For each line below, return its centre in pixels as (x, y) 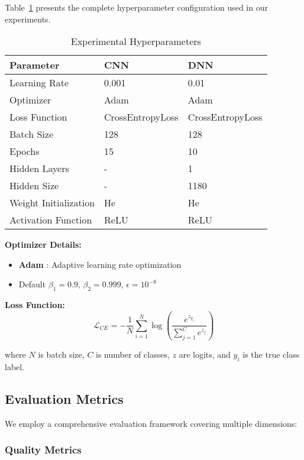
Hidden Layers (39, 169)
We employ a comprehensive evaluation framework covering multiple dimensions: (151, 423)
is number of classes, (133, 354)
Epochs (25, 151)
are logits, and (205, 354)
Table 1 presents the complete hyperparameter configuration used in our (136, 7)
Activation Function (51, 220)
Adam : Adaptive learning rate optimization (100, 264)
